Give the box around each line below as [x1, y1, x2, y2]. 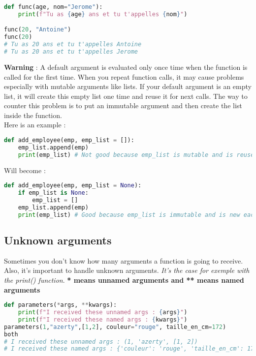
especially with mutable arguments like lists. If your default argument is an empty [4, 81, 252, 91]
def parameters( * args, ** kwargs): [4, 301, 117, 309]
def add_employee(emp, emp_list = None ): [4, 182, 142, 189]
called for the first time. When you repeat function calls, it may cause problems [4, 71, 244, 82]
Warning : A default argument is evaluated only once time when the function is [4, 61, 248, 72]
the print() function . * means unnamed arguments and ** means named [4, 275, 244, 285]
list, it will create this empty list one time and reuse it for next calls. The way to [4, 90, 248, 101]
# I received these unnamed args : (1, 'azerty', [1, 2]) [4, 338, 198, 345]
